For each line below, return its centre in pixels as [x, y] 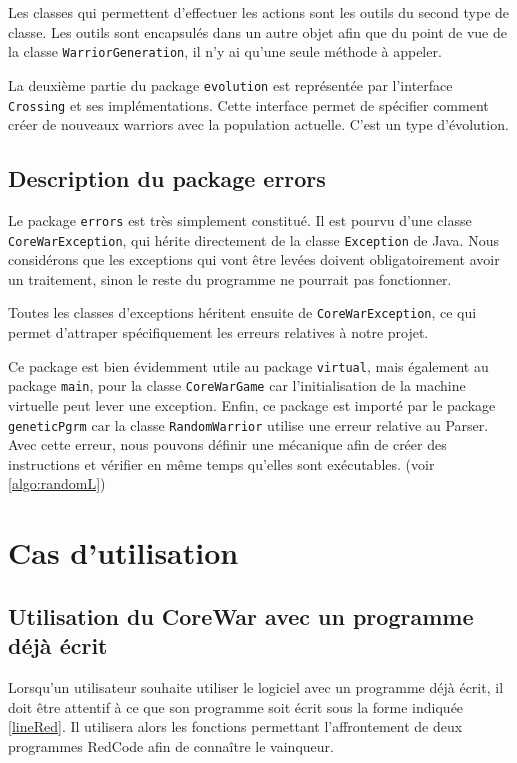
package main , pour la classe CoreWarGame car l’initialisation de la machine [237, 385]
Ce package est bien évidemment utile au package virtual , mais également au [248, 365]
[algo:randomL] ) [57, 483]
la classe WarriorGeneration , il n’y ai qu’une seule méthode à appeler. [225, 51]
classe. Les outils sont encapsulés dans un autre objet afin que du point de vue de [257, 31]
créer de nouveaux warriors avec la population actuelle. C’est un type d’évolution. [258, 124]
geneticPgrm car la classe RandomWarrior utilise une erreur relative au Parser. [248, 424]
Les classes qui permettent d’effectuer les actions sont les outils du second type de [259, 12]
